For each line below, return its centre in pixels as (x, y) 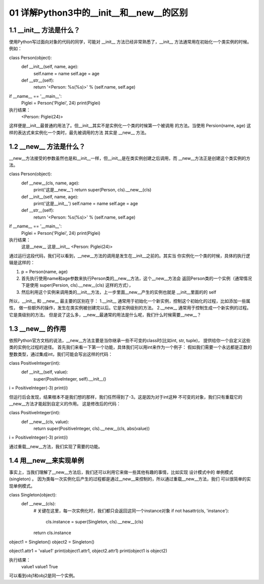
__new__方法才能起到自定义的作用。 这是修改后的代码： (65, 404)
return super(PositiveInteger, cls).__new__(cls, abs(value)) (92, 428)
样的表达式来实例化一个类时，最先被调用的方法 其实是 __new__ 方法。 (79, 133)
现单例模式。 (22, 486)
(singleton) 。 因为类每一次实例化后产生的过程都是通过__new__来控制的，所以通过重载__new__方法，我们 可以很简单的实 (130, 479)
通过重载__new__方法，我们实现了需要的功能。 (56, 446)
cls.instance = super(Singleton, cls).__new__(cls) (95, 522)
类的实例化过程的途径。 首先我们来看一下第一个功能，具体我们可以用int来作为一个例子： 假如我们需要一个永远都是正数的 (131, 347)
